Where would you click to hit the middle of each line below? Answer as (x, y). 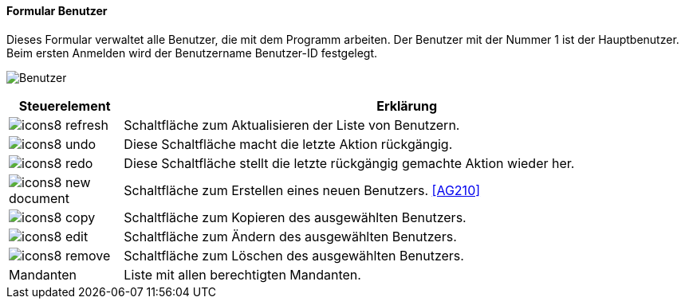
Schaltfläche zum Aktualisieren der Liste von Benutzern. (292, 125)
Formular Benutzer (57, 11)
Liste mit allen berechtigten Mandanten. (242, 274)
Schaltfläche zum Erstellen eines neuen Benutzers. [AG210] (302, 190)
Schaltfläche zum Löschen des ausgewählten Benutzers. (294, 255)
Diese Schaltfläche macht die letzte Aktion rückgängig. (288, 144)
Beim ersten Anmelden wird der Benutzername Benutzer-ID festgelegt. (192, 53)
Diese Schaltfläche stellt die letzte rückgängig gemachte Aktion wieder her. (349, 163)
